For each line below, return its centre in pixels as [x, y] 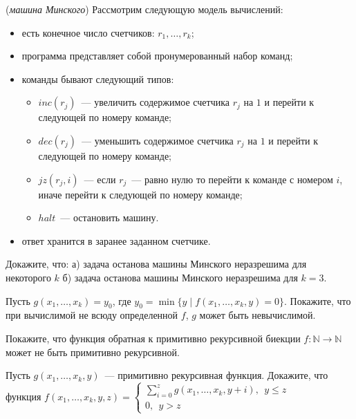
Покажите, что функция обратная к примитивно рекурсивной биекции [153, 338]
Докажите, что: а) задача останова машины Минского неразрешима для [156, 264]
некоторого [28, 277]
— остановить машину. [110, 217]
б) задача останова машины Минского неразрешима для [180, 277]
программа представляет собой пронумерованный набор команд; [157, 56]
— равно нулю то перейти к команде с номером [232, 179]
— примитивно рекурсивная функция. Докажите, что [216, 375]
